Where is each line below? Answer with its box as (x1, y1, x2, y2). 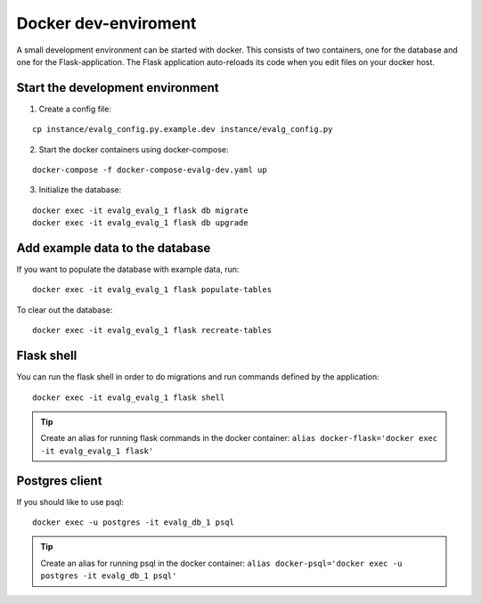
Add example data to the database (16, 241, 211, 256)
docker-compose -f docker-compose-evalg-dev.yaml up (32, 165, 267, 175)
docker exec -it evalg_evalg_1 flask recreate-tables (32, 325, 272, 336)
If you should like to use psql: (16, 496, 125, 507)
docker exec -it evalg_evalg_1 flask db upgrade (32, 218, 249, 228)
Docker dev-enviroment (16, 13, 197, 33)
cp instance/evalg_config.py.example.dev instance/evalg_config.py (32, 125, 333, 135)
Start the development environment (16, 80, 219, 95)
